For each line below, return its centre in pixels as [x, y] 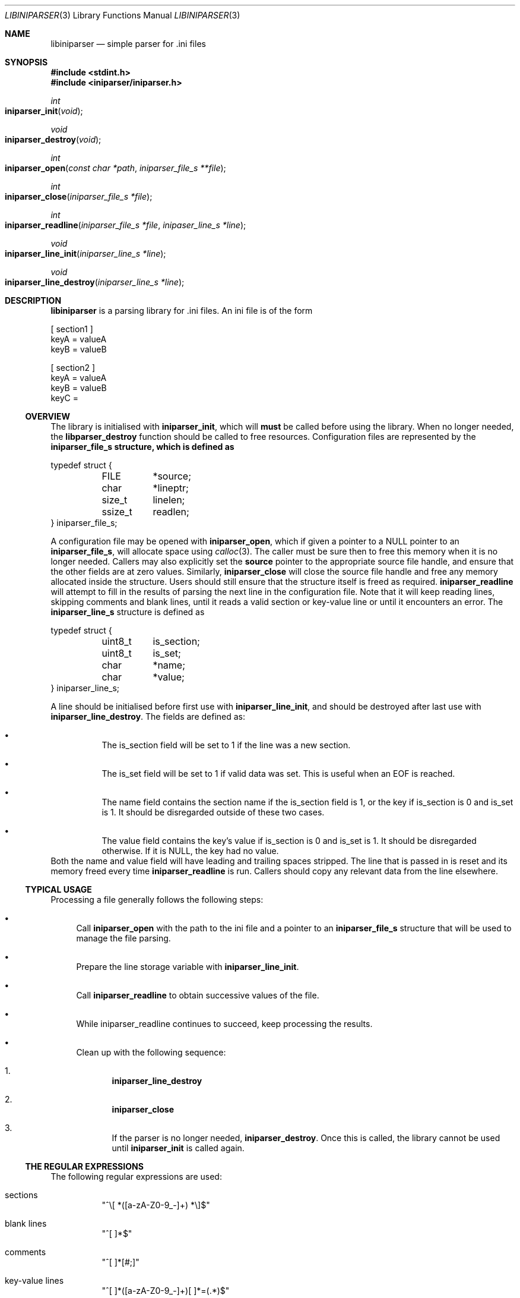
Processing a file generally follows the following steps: [157, 900]
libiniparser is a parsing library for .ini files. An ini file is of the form [182, 311]
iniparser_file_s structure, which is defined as [142, 447]
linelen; [169, 500]
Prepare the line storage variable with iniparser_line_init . [188, 967]
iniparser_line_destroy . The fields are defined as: [148, 716]
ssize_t [117, 512]
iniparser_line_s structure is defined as [128, 612]
